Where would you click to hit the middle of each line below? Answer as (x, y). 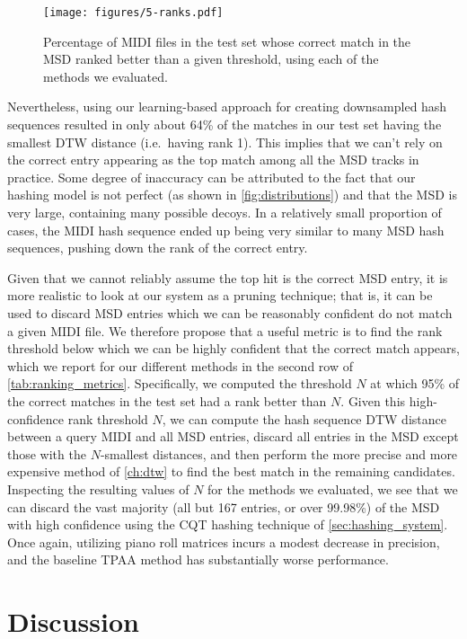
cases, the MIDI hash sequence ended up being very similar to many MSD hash (226, 230)
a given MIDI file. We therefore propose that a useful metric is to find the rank (225, 330)
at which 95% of (415, 383)
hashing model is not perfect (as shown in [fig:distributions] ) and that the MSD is (232, 195)
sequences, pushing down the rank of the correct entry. (158, 248)
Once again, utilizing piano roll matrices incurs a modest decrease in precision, (224, 541)
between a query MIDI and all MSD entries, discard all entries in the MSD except (233, 436)
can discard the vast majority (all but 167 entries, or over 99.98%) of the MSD (224, 506)
